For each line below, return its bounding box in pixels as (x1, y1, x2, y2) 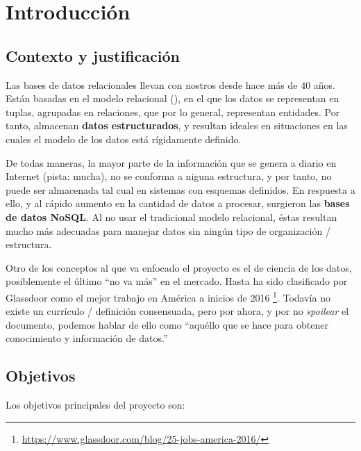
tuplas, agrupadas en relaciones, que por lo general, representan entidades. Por (6, 104, 340, 119)
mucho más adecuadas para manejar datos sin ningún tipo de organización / (6, 223, 330, 238)
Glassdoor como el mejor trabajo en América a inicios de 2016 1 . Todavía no (6, 288, 330, 304)
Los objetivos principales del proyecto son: (6, 397, 185, 412)
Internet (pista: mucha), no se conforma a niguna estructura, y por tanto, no (6, 169, 332, 183)
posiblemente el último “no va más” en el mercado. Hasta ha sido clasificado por (6, 274, 348, 288)
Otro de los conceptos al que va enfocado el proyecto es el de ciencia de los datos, (6, 260, 352, 274)
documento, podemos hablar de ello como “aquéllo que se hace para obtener (6, 317, 328, 331)
